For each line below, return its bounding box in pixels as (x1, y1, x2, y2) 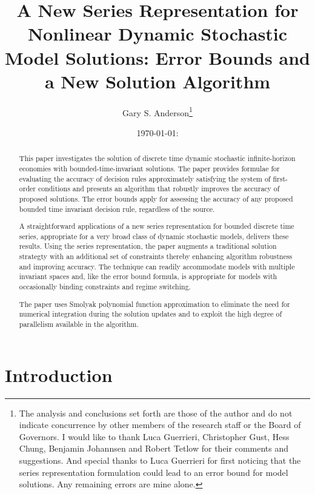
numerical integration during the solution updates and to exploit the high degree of (19, 309, 282, 319)
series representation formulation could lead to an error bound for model (19, 466, 288, 478)
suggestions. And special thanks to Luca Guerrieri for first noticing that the (19, 453, 301, 466)
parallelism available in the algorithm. (19, 318, 139, 329)
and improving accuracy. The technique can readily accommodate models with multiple (19, 261, 295, 271)
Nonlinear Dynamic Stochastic (27, 21, 288, 46)
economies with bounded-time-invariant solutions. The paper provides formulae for (19, 163, 280, 173)
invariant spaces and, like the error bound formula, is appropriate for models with (19, 271, 277, 282)
